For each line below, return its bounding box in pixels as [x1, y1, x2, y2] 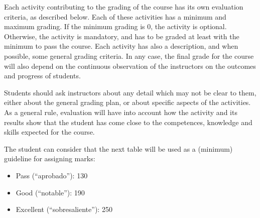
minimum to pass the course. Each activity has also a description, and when [4, 41, 238, 51]
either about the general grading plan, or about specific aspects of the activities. [4, 97, 251, 107]
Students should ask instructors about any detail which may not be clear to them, [4, 87, 256, 97]
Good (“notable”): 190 [16, 187, 85, 197]
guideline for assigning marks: [4, 153, 95, 164]
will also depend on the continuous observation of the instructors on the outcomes [4, 60, 256, 71]
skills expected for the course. [4, 127, 95, 137]
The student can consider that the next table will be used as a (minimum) [4, 143, 233, 154]
